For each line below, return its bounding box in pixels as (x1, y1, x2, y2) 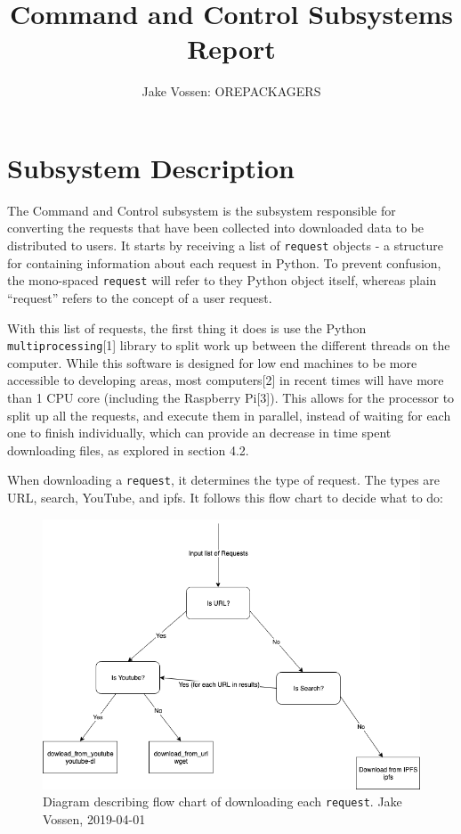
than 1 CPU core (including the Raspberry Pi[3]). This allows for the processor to (7, 388, 455, 406)
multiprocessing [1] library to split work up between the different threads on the (7, 336, 450, 355)
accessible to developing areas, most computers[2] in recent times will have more (7, 371, 444, 389)
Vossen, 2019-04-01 (43, 809, 146, 828)
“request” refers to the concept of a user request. (7, 288, 272, 307)
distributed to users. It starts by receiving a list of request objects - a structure (7, 236, 444, 255)
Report (187, 30, 276, 67)
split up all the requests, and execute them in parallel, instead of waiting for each (7, 405, 451, 424)
